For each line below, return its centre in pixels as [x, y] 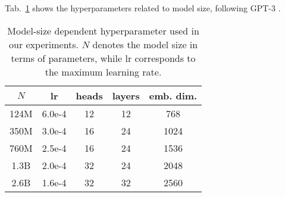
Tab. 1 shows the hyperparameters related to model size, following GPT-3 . [143, 8]
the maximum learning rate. [103, 71]
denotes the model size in [145, 44]
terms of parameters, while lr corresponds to [103, 58]
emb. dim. [173, 95]
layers [126, 95]
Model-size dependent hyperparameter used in [103, 30]
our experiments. [44, 44]
